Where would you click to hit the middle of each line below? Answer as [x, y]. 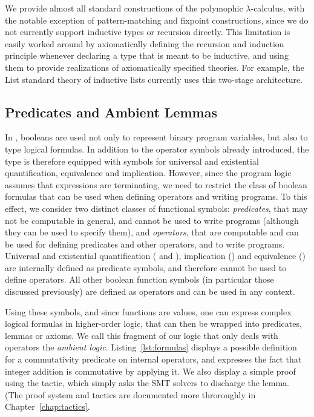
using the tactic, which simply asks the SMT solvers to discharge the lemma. [147, 383]
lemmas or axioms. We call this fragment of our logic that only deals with [142, 335]
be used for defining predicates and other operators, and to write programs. [145, 244]
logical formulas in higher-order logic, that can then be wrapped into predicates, [153, 323]
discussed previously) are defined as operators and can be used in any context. [150, 291]
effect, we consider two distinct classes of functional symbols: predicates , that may [156, 208]
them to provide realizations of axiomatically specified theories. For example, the [155, 67]
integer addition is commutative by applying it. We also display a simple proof [150, 371]
